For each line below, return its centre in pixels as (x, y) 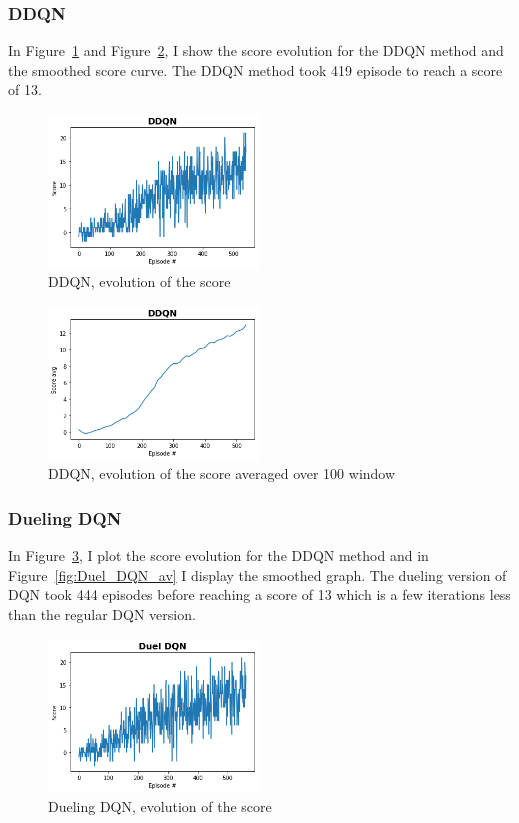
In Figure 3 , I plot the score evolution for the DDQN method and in (218, 555)
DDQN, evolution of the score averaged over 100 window (222, 473)
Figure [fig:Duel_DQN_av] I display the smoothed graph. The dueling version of (257, 574)
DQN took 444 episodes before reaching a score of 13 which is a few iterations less (259, 594)
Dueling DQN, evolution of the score (160, 805)
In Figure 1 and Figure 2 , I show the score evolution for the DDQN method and (256, 50)
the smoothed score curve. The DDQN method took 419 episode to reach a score (255, 69)
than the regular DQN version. (102, 613)
